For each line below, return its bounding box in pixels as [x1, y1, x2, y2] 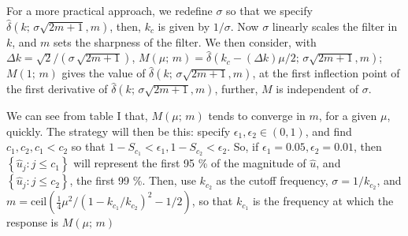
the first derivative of [6, 81, 108, 97]
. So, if [227, 138, 259, 155]
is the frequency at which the [252, 193, 394, 209]
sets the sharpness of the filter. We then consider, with [54, 33, 317, 50]
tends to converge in [208, 107, 306, 124]
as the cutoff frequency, [216, 172, 328, 189]
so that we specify [226, 2, 313, 18]
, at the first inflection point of [252, 65, 400, 81]
